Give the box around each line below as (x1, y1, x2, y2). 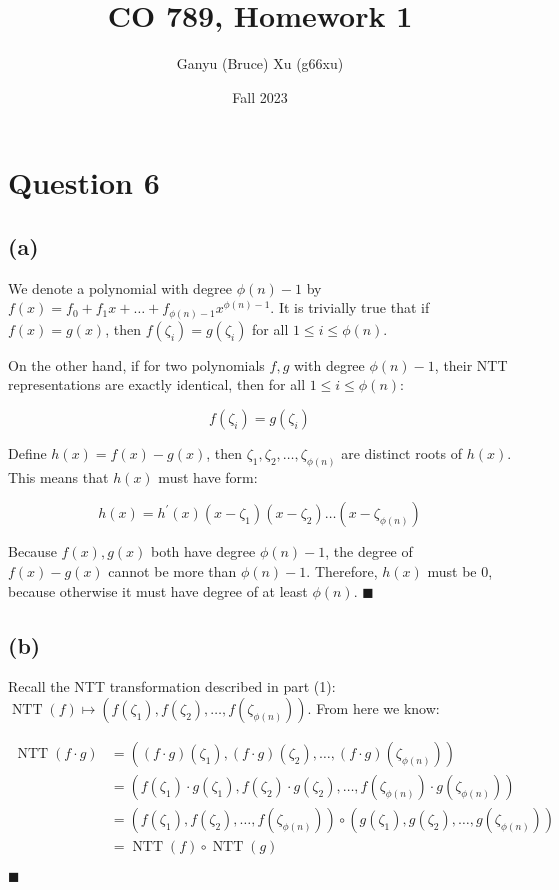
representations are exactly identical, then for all (8, 374, 306, 395)
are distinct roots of (341, 443, 463, 463)
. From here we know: (307, 698, 440, 719)
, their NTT (434, 354, 508, 375)
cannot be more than (108, 561, 237, 582)
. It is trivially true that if (270, 297, 430, 318)
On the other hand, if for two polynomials (8, 354, 265, 375)
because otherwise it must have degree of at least (8, 580, 308, 601)
